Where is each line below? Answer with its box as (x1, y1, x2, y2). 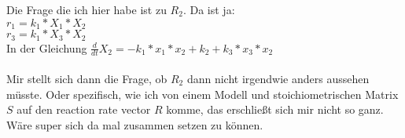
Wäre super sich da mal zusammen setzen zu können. (6, 116, 263, 133)
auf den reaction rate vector (17, 101, 151, 118)
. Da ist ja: (182, 2, 235, 17)
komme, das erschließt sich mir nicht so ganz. (166, 101, 384, 118)
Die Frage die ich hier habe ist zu (6, 2, 167, 17)
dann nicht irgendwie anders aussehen (186, 70, 370, 86)
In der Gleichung (6, 39, 87, 56)
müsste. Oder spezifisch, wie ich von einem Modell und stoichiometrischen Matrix (6, 85, 399, 102)
